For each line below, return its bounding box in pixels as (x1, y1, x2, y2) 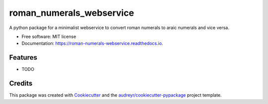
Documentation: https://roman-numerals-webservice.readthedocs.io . (21, 40, 163, 46)
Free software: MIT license (21, 34, 76, 39)
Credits (9, 79, 33, 88)
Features (9, 53, 37, 62)
